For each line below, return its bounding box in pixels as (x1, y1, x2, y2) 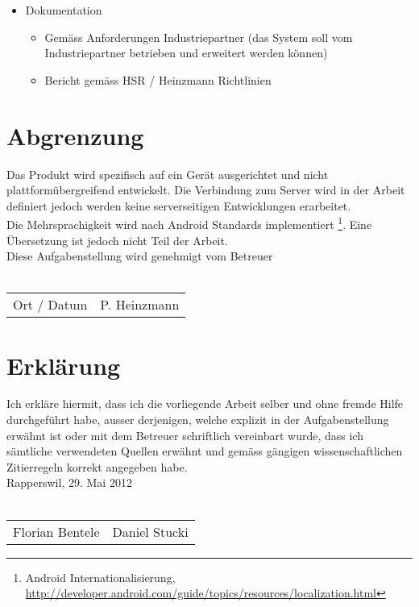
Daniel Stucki (112, 522, 189, 541)
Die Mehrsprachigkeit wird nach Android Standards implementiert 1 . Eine (6, 214, 372, 232)
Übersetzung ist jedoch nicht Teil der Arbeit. (6, 231, 228, 248)
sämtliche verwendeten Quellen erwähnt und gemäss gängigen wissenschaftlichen (6, 443, 403, 459)
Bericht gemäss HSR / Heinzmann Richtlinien (44, 71, 272, 88)
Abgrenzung (6, 118, 144, 152)
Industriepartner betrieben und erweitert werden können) (44, 44, 328, 61)
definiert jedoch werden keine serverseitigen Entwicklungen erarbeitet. (6, 197, 351, 214)
